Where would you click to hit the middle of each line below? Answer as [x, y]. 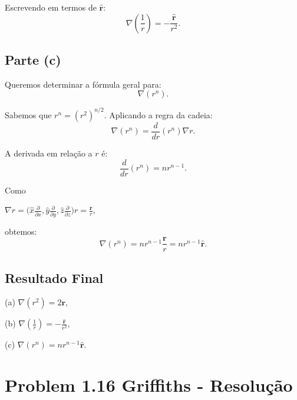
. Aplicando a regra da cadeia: [158, 114]
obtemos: [21, 231]
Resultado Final [54, 277]
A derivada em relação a [49, 153]
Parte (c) [33, 59]
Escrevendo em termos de [51, 7]
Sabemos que [28, 114]
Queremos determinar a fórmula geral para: [83, 84]
